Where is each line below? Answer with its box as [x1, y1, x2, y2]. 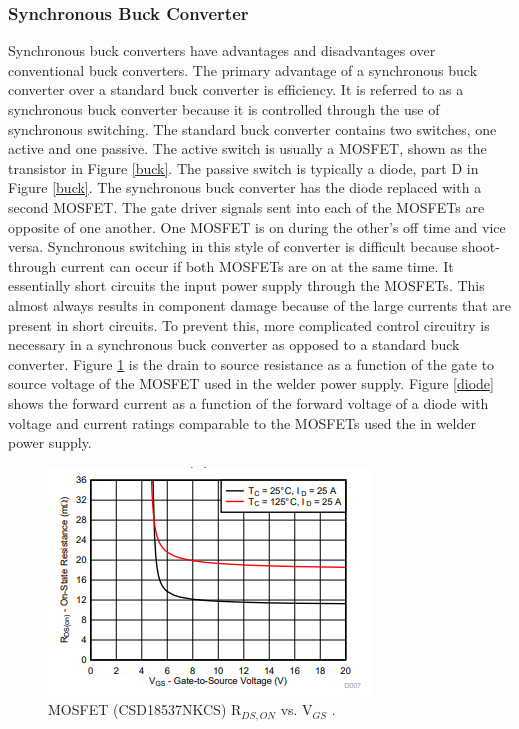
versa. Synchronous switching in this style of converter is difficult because [8, 236, 458, 257]
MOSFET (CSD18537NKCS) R [48, 699, 242, 720]
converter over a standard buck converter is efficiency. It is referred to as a [8, 79, 464, 100]
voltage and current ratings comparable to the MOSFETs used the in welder [8, 412, 476, 433]
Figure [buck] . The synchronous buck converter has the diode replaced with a [8, 177, 482, 198]
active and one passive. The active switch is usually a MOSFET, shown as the [8, 138, 487, 159]
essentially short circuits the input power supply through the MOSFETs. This [8, 275, 485, 296]
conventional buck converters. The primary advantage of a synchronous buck [8, 59, 478, 80]
